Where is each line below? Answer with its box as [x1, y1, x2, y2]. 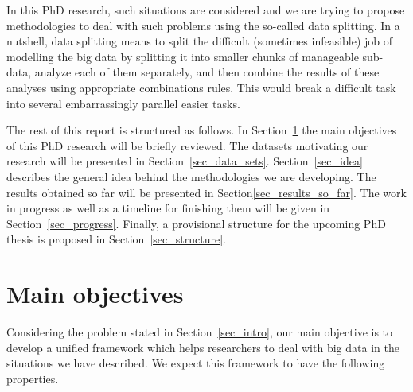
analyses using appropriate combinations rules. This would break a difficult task [6, 79, 396, 95]
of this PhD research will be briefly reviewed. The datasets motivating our [6, 137, 368, 153]
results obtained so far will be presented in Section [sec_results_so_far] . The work [6, 184, 407, 200]
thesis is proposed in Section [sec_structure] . [6, 231, 226, 247]
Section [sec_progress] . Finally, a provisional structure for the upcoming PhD [6, 215, 386, 231]
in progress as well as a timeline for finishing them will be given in [6, 200, 330, 216]
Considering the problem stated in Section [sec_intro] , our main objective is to [6, 324, 393, 340]
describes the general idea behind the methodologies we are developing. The [6, 168, 376, 184]
